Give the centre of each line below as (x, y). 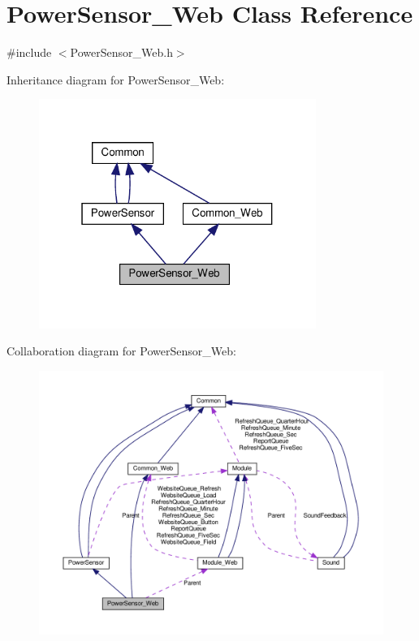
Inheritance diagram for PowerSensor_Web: (116, 79)
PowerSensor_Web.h (121, 52)
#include (29, 52)
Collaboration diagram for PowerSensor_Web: (121, 351)
